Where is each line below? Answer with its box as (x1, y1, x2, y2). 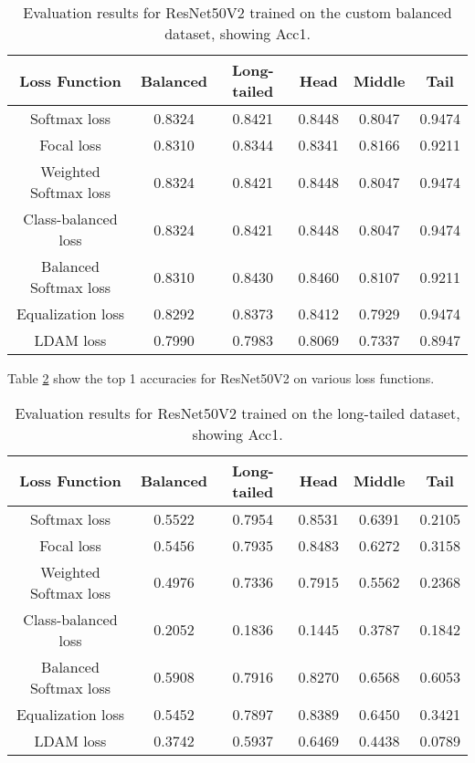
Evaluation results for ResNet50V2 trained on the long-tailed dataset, (15, 402, 460, 423)
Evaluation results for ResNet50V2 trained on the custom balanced (23, 2, 452, 23)
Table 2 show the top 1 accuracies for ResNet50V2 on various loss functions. (7, 369, 435, 387)
